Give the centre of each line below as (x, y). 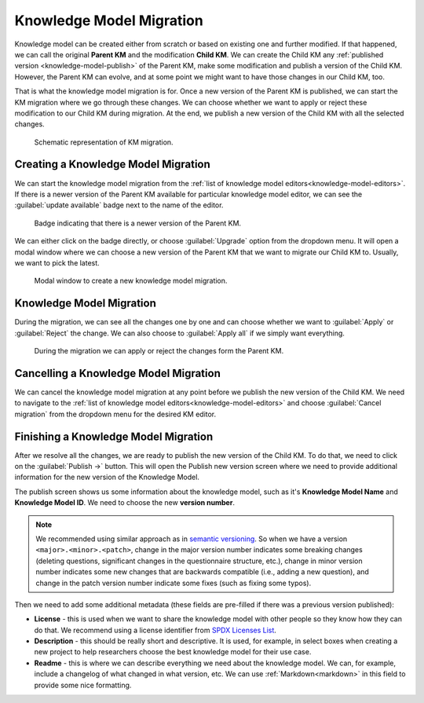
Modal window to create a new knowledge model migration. (131, 281)
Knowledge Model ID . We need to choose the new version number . (125, 503)
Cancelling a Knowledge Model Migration (118, 373)
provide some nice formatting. (83, 685)
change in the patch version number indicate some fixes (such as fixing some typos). (174, 583)
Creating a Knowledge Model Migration (113, 165)
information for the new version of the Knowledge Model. (107, 477)
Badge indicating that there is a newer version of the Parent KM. (138, 223)
